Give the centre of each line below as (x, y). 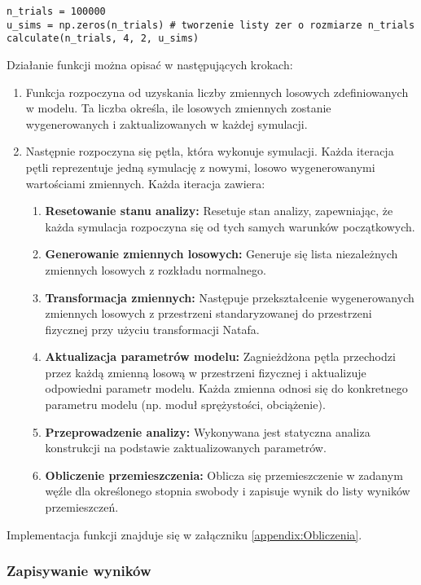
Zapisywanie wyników (79, 571)
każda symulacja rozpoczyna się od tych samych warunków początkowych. (230, 226)
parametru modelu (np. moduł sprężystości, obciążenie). (185, 405)
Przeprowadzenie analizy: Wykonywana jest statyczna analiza (208, 431)
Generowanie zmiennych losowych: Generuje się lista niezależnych (221, 254)
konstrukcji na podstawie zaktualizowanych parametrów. (186, 448)
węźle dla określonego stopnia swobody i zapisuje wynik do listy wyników (228, 491)
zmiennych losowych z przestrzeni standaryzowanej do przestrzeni (208, 313)
